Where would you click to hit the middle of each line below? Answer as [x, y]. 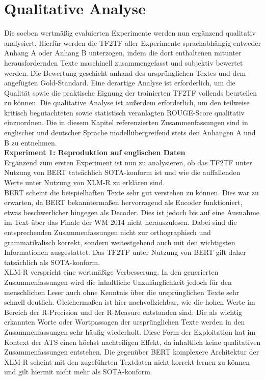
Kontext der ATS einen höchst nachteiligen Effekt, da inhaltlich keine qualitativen [132, 342]
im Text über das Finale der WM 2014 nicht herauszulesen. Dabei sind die [121, 222]
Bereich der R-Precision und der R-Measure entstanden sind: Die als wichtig [123, 312]
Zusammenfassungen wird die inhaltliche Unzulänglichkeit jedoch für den [118, 282]
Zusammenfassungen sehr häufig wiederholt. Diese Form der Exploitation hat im [130, 331]
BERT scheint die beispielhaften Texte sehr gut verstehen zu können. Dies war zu [131, 192]
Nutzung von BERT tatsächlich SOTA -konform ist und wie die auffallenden [122, 172]
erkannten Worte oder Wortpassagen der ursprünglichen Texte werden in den [125, 322]
